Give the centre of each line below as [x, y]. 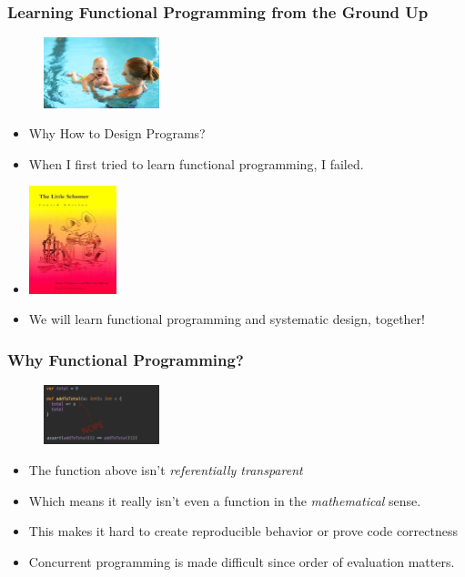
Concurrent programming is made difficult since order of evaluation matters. [242, 561]
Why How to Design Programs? [117, 133]
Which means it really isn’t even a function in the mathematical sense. [225, 500]
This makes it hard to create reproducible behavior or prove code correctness [243, 531]
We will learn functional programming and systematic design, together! [227, 319]
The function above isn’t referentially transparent [166, 469]
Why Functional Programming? [126, 359]
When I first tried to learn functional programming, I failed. [196, 163]
